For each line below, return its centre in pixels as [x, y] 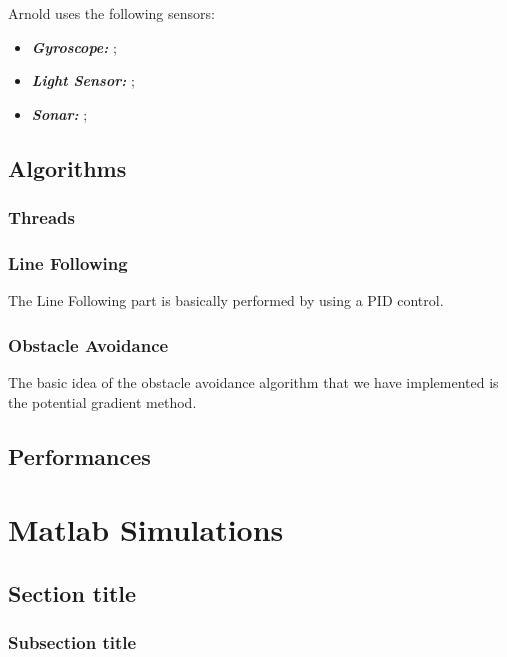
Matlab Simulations [146, 529]
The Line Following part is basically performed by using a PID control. [226, 300]
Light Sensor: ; [83, 80]
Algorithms [67, 167]
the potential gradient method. [102, 401]
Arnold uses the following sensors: [111, 13]
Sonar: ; [59, 113]
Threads [41, 217]
